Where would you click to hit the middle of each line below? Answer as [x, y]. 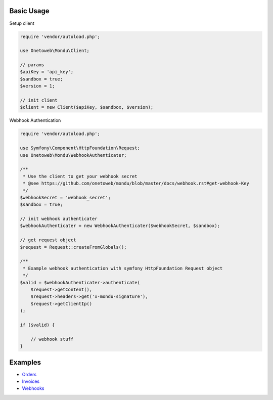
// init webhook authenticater [59, 219]
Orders [29, 374]
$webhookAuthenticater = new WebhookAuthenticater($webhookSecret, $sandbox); [120, 226]
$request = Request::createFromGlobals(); [73, 247]
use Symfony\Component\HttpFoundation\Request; [80, 148]
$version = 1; [37, 86]
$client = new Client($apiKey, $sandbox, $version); [87, 107]
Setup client [22, 23]
